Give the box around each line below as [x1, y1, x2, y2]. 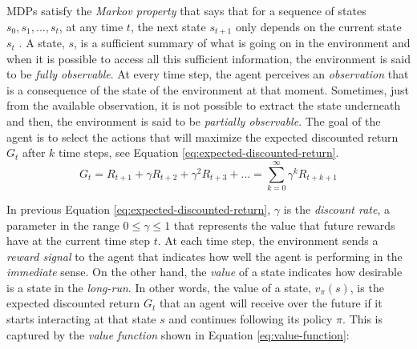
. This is [342, 311, 383, 327]
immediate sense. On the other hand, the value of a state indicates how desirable [6, 263, 403, 280]
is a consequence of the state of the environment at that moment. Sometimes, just [6, 81, 410, 98]
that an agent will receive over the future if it [159, 295, 383, 311]
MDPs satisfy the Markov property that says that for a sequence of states [6, 2, 366, 18]
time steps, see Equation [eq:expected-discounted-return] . [59, 144, 339, 161]
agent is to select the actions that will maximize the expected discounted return [6, 128, 399, 145]
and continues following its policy [168, 311, 333, 327]
